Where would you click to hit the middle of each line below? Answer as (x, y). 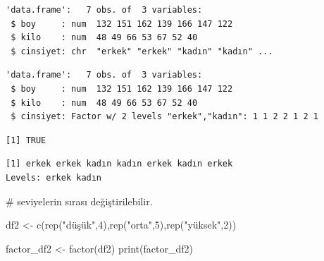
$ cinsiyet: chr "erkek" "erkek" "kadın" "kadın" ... (142, 51)
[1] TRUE (26, 140)
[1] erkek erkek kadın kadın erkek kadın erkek (119, 164)
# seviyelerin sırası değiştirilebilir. (79, 201)
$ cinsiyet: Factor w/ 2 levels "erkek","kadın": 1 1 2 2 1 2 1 (164, 117)
